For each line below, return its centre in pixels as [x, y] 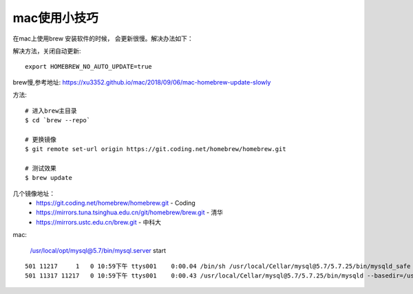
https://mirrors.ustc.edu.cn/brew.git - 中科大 [99, 222]
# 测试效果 [41, 168]
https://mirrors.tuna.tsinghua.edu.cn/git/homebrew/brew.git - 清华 [130, 212]
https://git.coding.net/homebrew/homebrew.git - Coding [116, 203]
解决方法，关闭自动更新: [47, 51]
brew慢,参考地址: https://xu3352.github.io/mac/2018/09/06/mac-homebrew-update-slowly [142, 82]
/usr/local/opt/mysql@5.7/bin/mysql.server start [98, 250]
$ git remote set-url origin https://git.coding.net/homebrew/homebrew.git [156, 149]
